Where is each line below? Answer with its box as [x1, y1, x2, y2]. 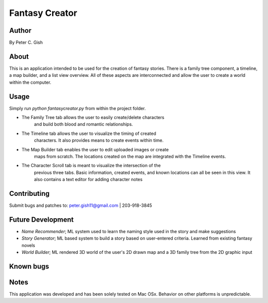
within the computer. [9, 79, 52, 85]
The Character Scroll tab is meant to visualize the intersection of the [21, 163, 161, 169]
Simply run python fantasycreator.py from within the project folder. [9, 105, 146, 111]
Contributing [9, 189, 50, 198]
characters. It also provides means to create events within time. [34, 137, 164, 143]
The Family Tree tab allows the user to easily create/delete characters [21, 115, 165, 121]
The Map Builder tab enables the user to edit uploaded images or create [21, 146, 169, 152]
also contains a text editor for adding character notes [34, 177, 143, 182]
